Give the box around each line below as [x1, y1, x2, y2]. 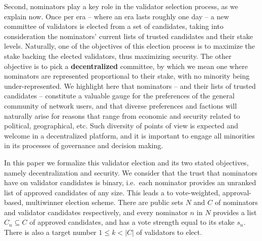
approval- [222, 187, 251, 197]
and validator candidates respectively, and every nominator [4, 206, 188, 217]
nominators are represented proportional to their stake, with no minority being [4, 71, 250, 81]
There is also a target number [4, 227, 96, 237]
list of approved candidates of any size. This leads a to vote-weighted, [4, 187, 220, 197]
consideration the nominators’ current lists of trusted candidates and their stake [4, 30, 253, 41]
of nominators [215, 197, 258, 208]
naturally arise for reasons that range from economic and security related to [4, 110, 240, 121]
